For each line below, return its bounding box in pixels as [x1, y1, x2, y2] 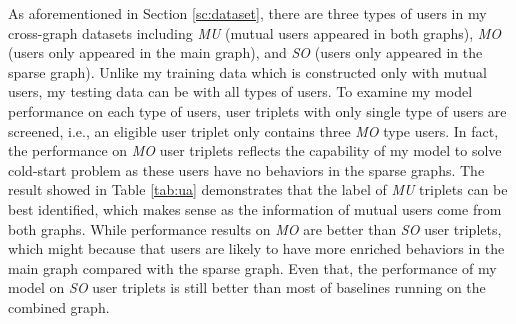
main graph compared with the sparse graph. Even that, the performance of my [8, 257, 497, 278]
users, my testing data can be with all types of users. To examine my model [8, 81, 473, 102]
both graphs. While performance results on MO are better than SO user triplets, [8, 218, 502, 239]
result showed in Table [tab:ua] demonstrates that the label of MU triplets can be [8, 179, 508, 200]
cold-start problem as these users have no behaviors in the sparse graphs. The [8, 159, 485, 180]
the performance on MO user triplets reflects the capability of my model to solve [8, 140, 502, 161]
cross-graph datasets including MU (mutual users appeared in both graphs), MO [8, 22, 502, 43]
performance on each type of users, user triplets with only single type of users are [8, 100, 507, 121]
